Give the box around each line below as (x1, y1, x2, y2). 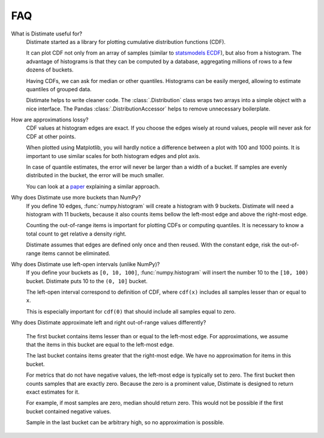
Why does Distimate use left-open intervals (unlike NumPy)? (11, 260, 160, 267)
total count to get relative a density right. (26, 230, 127, 237)
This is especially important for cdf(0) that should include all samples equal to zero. (26, 308, 236, 315)
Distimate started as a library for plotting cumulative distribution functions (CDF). (26, 38, 226, 45)
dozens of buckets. (26, 66, 74, 73)
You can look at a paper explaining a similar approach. (26, 183, 160, 190)
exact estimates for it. (26, 388, 80, 395)
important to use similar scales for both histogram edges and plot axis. (26, 152, 200, 159)
